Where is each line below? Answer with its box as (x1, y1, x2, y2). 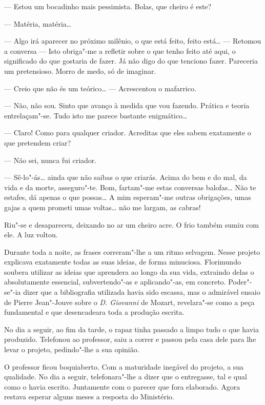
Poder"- (228, 276, 252, 287)
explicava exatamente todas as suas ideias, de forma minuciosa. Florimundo (4, 256, 241, 267)
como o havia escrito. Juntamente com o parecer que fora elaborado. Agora (4, 381, 240, 392)
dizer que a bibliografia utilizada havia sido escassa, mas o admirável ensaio (23, 287, 260, 297)
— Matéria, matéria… (4, 18, 72, 29)
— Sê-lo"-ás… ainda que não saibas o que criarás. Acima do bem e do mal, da (4, 172, 247, 183)
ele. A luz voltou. (4, 229, 58, 240)
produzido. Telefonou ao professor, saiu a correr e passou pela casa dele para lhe (4, 334, 256, 345)
